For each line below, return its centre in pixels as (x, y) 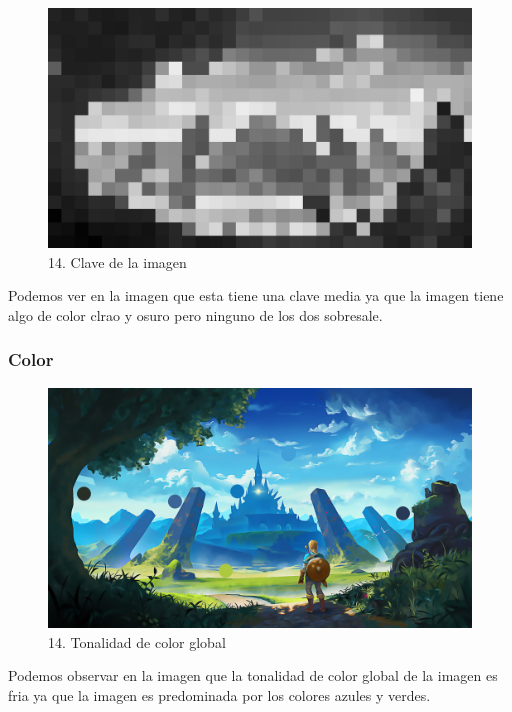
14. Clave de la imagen (117, 261)
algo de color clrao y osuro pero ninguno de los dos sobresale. (195, 314)
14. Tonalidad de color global (137, 641)
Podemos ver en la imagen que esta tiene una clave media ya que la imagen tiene (256, 295)
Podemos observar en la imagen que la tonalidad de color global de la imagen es (253, 675)
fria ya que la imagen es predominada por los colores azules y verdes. (219, 694)
